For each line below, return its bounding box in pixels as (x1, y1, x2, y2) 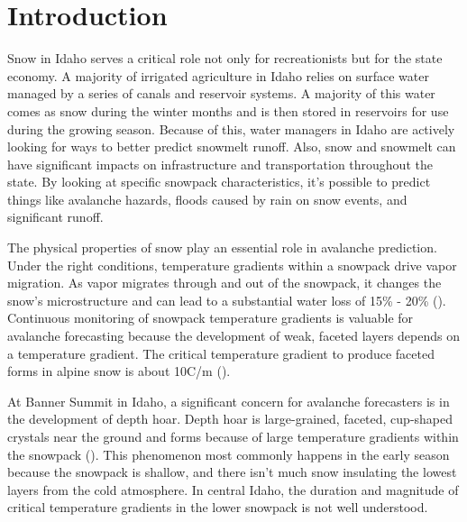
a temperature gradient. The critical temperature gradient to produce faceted (7, 343, 435, 362)
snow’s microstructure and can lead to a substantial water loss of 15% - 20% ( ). (7, 290, 446, 309)
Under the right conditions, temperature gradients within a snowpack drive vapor (7, 255, 457, 274)
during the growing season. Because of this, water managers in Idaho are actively (7, 119, 455, 138)
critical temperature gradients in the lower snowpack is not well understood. (7, 498, 428, 517)
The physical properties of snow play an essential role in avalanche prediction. (7, 238, 437, 257)
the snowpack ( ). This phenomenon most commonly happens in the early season (7, 444, 450, 463)
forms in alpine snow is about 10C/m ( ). (7, 362, 231, 380)
